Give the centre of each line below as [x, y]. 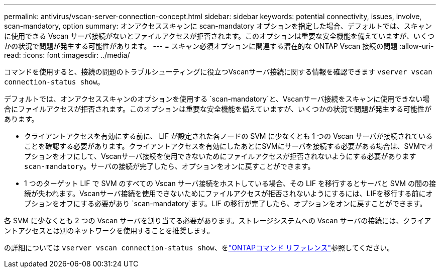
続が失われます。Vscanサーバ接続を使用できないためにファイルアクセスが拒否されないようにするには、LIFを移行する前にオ [229, 193]
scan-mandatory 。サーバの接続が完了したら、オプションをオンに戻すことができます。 [170, 166]
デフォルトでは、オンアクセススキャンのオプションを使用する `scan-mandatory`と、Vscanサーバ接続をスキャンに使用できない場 [217, 99]
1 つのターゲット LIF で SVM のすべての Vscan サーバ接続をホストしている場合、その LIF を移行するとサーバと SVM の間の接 [230, 183]
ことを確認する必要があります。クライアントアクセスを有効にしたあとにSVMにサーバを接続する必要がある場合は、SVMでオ [229, 146]
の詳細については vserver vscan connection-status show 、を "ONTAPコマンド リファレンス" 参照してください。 [199, 248]
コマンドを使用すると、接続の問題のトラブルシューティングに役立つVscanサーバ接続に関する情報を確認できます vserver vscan [218, 72]
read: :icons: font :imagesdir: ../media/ [67, 55]
